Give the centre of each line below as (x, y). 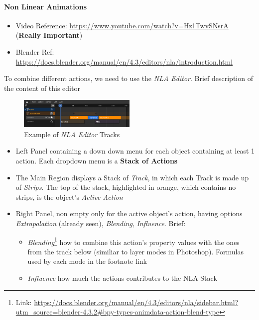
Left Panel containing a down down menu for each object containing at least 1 (135, 151)
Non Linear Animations (46, 6)
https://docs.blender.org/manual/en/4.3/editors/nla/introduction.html (124, 61)
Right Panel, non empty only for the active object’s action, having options (129, 213)
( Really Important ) (49, 35)
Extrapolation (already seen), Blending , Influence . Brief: (101, 223)
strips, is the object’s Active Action (69, 197)
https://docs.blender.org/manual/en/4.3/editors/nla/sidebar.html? (136, 302)
